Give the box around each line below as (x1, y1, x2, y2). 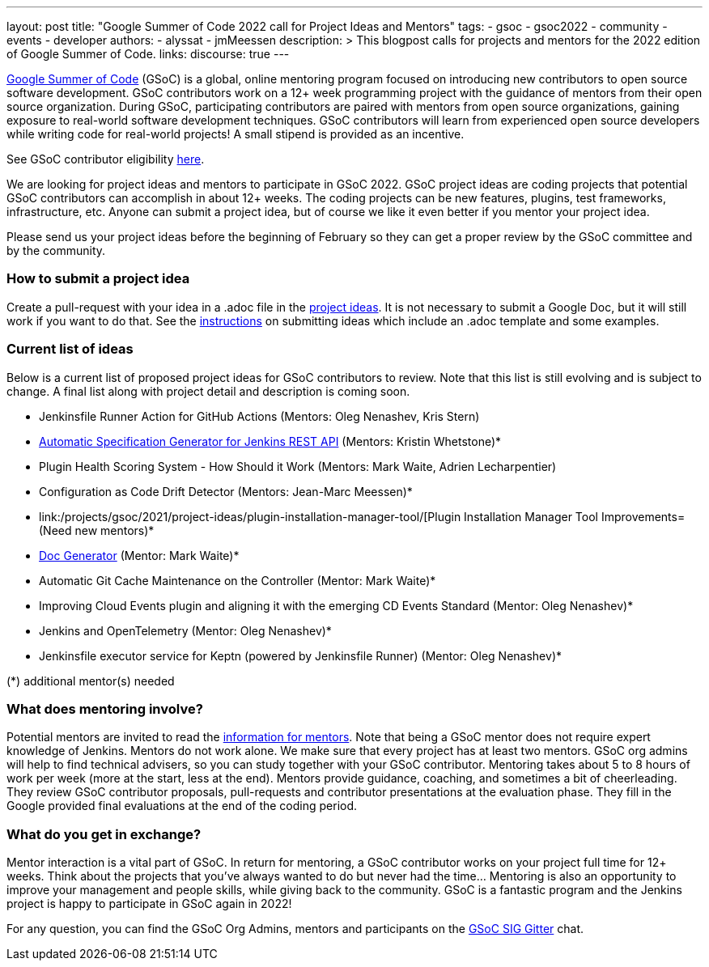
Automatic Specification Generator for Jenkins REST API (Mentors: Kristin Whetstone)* (39, 434, 502, 448)
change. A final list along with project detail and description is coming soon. (6, 384, 410, 398)
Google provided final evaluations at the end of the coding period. (6, 799, 358, 813)
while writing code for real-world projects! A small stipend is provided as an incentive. (6, 127, 465, 141)
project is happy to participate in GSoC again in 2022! (6, 897, 292, 910)
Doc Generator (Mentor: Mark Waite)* (39, 548, 240, 562)
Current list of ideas (6, 341, 134, 358)
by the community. (6, 244, 106, 257)
